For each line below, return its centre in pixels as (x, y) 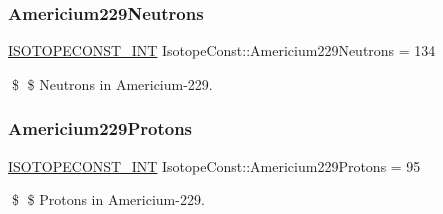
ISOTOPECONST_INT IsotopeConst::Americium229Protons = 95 (214, 165)
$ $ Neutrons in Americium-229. (112, 83)
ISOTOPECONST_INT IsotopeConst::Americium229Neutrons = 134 (222, 50)
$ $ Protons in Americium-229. (108, 199)
